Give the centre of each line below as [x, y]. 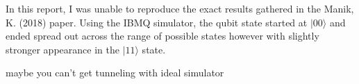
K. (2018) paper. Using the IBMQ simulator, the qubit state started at [157, 22]
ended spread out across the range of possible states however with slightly [162, 36]
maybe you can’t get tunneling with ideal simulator [115, 73]
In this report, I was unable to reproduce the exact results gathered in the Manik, [180, 8]
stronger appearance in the [62, 49]
